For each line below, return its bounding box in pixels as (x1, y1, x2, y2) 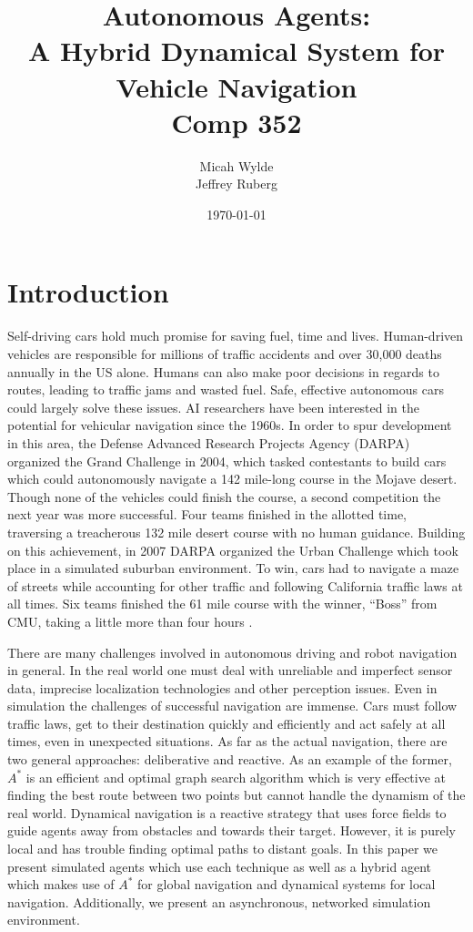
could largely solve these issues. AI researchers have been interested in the (7, 397, 420, 416)
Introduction (7, 273, 169, 311)
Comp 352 (171, 103, 302, 140)
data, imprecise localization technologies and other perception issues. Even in (7, 678, 438, 697)
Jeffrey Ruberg (196, 174, 277, 193)
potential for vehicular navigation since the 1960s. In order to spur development (7, 415, 452, 435)
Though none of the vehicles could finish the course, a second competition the (7, 486, 441, 506)
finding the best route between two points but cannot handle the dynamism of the (7, 785, 466, 804)
